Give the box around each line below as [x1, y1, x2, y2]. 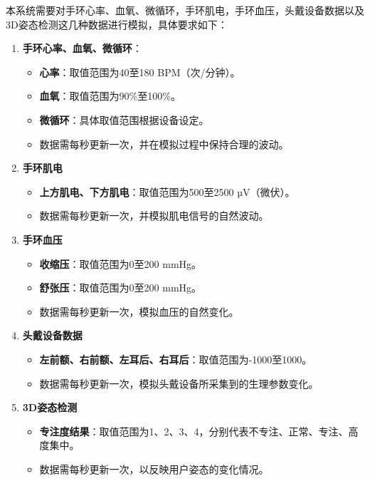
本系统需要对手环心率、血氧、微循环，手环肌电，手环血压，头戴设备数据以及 [6, 3, 364, 17]
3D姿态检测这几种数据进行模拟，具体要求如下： [6, 16, 228, 31]
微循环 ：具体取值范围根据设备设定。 [39, 112, 209, 127]
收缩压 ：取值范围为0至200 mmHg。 [39, 256, 202, 271]
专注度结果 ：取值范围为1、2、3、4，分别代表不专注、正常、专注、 [39, 423, 349, 438]
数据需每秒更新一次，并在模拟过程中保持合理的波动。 [39, 136, 289, 151]
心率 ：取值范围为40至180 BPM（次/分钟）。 [39, 64, 240, 79]
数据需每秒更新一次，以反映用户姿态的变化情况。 [39, 461, 269, 476]
